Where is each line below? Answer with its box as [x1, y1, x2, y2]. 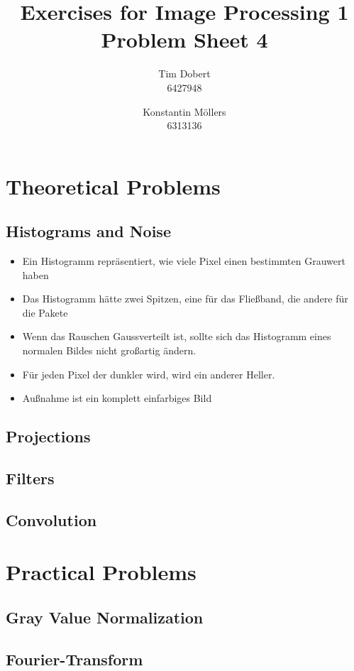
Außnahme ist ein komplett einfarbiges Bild [22, 391, 212, 405]
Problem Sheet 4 [101, 25, 268, 54]
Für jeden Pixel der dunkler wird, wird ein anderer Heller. [22, 366, 275, 381]
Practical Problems [6, 557, 197, 587]
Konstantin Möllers [143, 104, 226, 119]
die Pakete [22, 305, 68, 320]
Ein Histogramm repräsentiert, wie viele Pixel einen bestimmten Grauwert [22, 253, 345, 268]
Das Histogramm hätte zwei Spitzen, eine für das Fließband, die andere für [22, 291, 348, 306]
